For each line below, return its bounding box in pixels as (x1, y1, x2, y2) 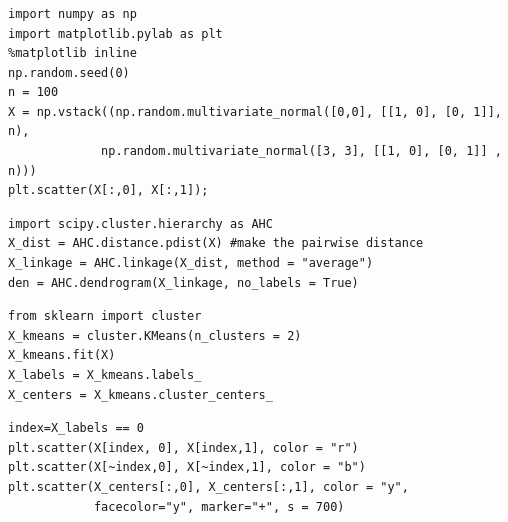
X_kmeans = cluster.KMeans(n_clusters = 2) (8, 328, 302, 343)
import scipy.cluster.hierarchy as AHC (8, 216, 273, 231)
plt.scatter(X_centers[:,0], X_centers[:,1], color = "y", (8, 479, 409, 494)
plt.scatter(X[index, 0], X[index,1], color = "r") (8, 440, 359, 455)
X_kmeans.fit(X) (8, 348, 116, 363)
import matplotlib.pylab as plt (8, 26, 223, 41)
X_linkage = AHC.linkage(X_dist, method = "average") (8, 256, 374, 271)
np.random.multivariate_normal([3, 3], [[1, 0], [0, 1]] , (101, 144, 502, 159)
